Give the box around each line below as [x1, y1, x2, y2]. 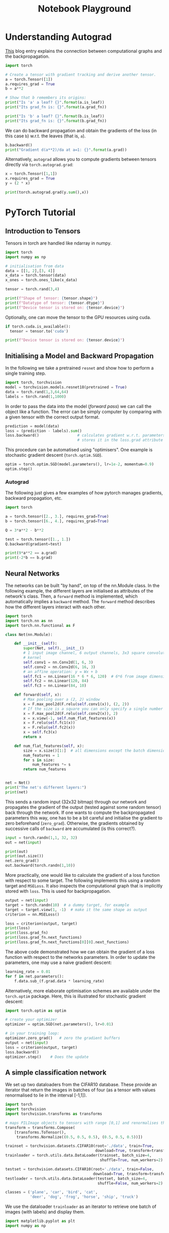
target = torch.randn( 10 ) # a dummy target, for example [5, 902, 129, 908]
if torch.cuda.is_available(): [5, 324, 71, 329]
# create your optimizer [5, 1017, 57, 1022]
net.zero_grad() [5, 858, 39, 863]
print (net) [5, 789, 28, 795]
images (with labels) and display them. [5, 1209, 85, 1215]
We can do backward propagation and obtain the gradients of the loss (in [5, 127, 157, 133]
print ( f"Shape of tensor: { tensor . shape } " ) [5, 296, 98, 301]
